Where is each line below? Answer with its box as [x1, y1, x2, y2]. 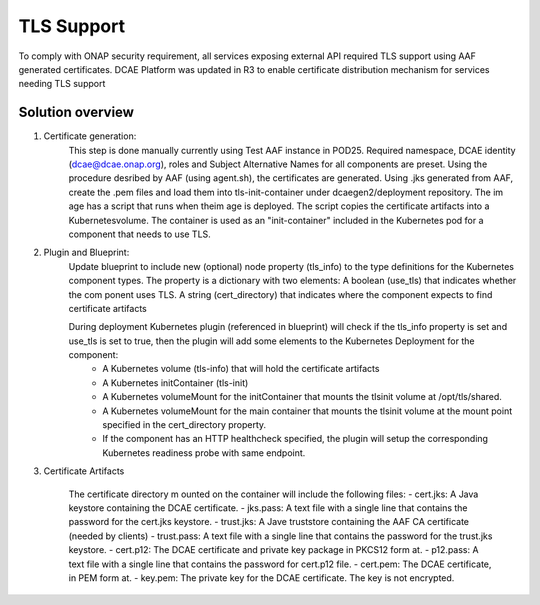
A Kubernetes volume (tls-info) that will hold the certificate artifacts [102, 363, 380, 375]
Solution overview [18, 104, 135, 121]
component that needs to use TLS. [68, 228, 212, 240]
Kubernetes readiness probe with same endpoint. [102, 446, 306, 459]
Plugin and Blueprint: [43, 246, 130, 259]
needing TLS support [18, 78, 106, 90]
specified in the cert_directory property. [102, 419, 267, 431]
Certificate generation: [43, 130, 137, 142]
